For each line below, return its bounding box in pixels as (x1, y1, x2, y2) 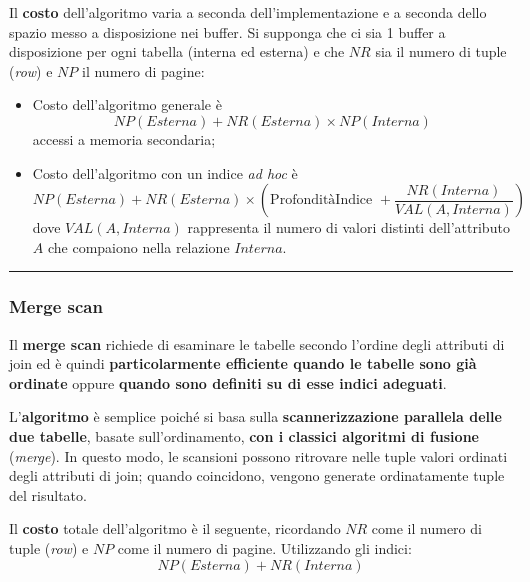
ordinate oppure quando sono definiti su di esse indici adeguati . (9, 372, 447, 393)
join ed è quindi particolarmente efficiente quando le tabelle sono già (9, 353, 477, 374)
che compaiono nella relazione (47, 236, 230, 257)
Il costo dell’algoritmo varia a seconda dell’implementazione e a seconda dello (9, 2, 487, 22)
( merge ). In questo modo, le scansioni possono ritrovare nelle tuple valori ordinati (9, 445, 508, 466)
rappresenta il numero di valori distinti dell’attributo (187, 217, 510, 238)
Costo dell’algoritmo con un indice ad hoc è (32, 162, 298, 183)
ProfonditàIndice (270, 193, 373, 208)
